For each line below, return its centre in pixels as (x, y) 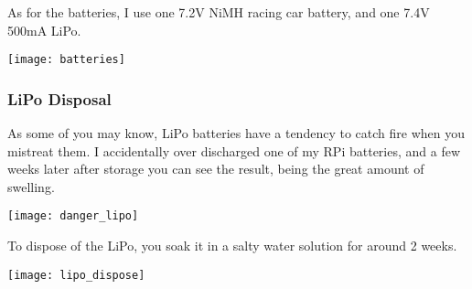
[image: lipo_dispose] (76, 275)
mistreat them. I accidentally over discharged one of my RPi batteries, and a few (234, 150)
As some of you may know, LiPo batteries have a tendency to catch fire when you (236, 133)
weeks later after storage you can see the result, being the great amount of (216, 169)
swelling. (31, 186)
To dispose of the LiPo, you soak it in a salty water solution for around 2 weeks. (232, 246)
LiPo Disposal (59, 98)
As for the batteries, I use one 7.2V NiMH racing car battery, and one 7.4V (219, 12)
